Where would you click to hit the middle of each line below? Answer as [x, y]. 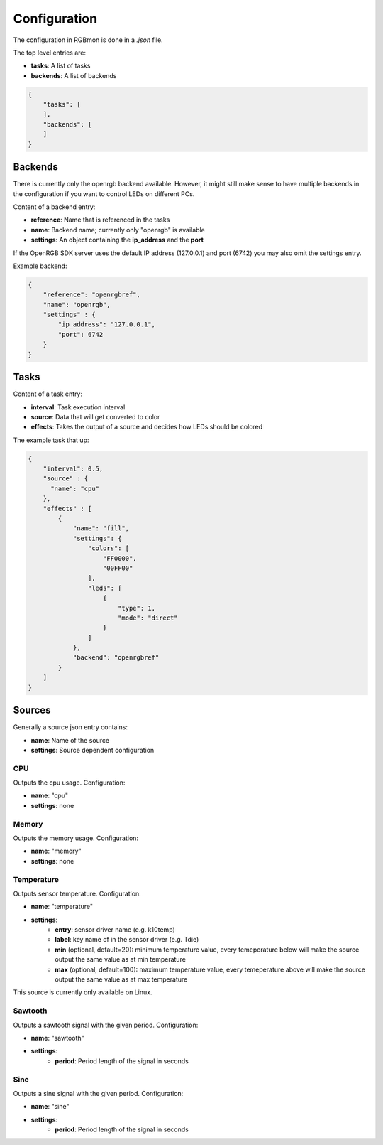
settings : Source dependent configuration [93, 750]
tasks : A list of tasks [61, 66]
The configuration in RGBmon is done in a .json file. [88, 40]
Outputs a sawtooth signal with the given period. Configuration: [106, 1025]
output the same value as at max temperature [121, 979]
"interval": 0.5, [73, 469]
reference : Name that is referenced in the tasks [100, 220]
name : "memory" [56, 851]
